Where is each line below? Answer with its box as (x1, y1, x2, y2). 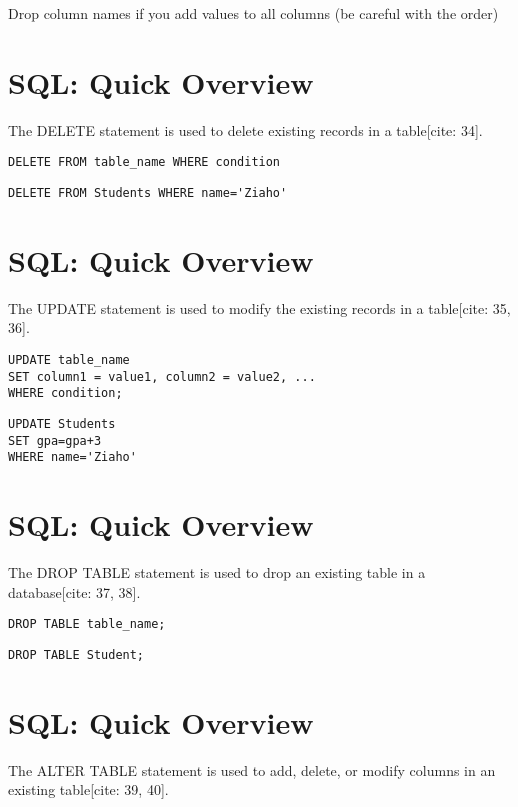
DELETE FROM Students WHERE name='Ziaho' (8, 185, 288, 200)
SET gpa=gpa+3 (8, 433, 102, 448)
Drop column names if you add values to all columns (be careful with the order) (8, 3, 499, 23)
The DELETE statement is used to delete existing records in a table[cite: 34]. (8, 119, 483, 140)
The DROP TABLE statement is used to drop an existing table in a (8, 562, 426, 582)
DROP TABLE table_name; (8, 617, 166, 632)
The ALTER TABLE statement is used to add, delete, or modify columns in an (8, 759, 496, 780)
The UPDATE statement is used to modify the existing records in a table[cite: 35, (8, 297, 511, 318)
